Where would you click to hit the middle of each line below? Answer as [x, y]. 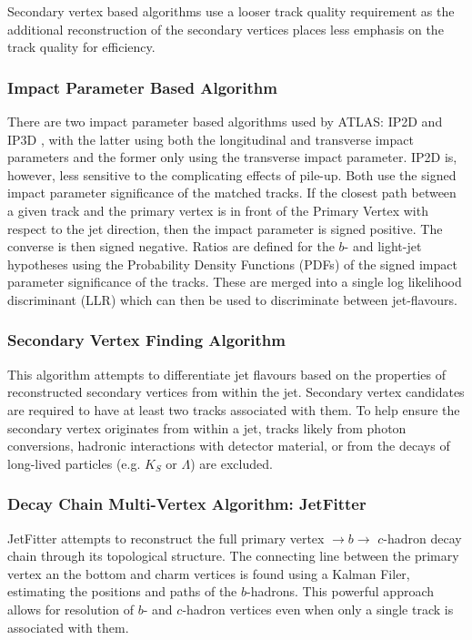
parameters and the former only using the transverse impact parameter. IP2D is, [232, 157]
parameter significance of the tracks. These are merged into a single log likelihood [235, 282]
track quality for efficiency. [81, 47]
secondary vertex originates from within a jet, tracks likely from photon [207, 427]
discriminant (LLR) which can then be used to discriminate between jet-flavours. [232, 299]
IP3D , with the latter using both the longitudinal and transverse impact [211, 139]
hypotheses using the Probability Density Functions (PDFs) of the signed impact [232, 264]
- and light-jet [383, 246]
